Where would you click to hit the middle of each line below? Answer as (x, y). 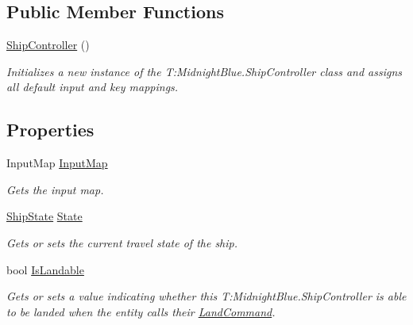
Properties (50, 130)
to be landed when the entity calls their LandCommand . (141, 311)
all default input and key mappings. (93, 87)
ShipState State (44, 216)
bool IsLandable (45, 269)
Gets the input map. (55, 189)
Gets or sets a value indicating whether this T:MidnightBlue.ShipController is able (206, 296)
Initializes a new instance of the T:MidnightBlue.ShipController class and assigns (205, 71)
